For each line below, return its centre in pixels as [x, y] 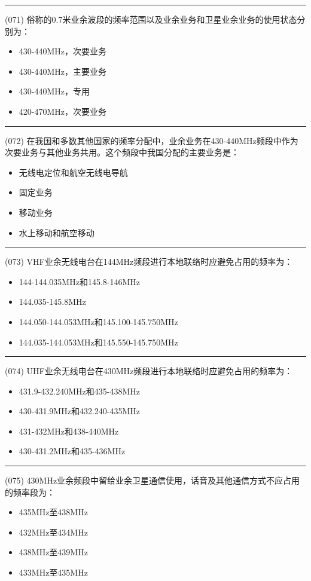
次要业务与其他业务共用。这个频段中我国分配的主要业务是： [122, 152]
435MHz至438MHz [53, 512]
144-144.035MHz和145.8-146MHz [80, 281]
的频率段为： [30, 492]
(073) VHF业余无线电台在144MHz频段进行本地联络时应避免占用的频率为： [149, 262]
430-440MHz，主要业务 [63, 71]
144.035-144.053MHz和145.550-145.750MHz [98, 342]
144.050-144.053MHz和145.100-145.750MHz [98, 321]
